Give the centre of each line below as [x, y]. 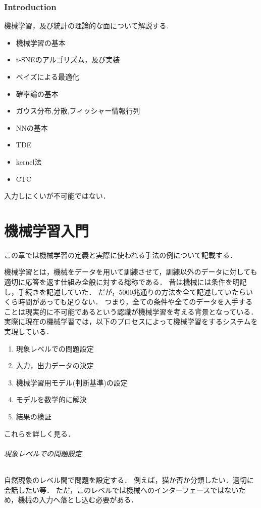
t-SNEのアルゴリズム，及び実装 [68, 60]
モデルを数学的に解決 [51, 399]
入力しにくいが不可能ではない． [57, 196]
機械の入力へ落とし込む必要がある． [78, 500]
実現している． [29, 331]
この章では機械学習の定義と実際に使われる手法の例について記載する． [120, 255]
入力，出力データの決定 [55, 365]
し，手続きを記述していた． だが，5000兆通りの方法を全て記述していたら [125, 291]
